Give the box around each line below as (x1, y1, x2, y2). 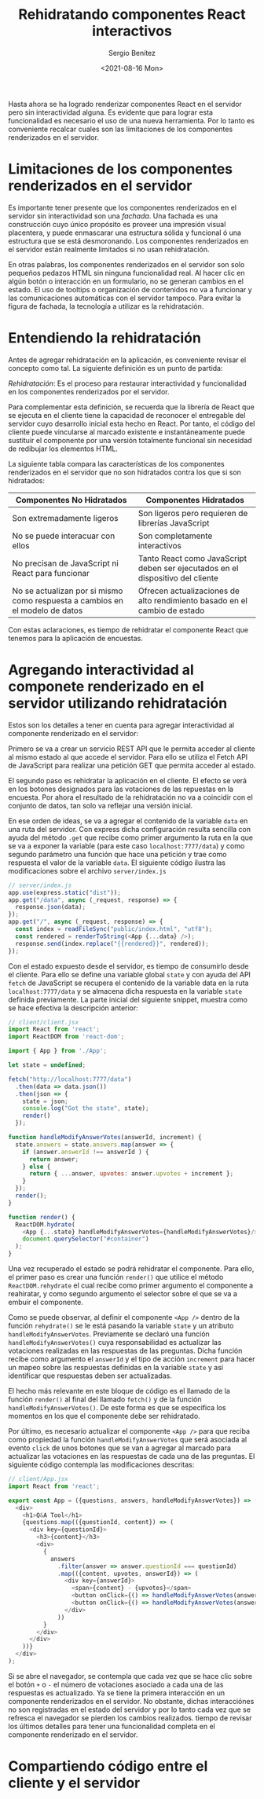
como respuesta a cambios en (12, 595, 124, 606)
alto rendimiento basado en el (137, 595, 247, 606)
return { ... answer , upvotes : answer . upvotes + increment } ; (28, 1170, 234, 1178)
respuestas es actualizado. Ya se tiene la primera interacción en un (8, 1687, 225, 1698)
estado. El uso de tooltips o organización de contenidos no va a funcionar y (8, 284, 253, 294)
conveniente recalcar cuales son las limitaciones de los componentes (8, 124, 233, 134)
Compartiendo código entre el (8, 1757, 208, 1775)
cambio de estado (137, 605, 205, 616)
